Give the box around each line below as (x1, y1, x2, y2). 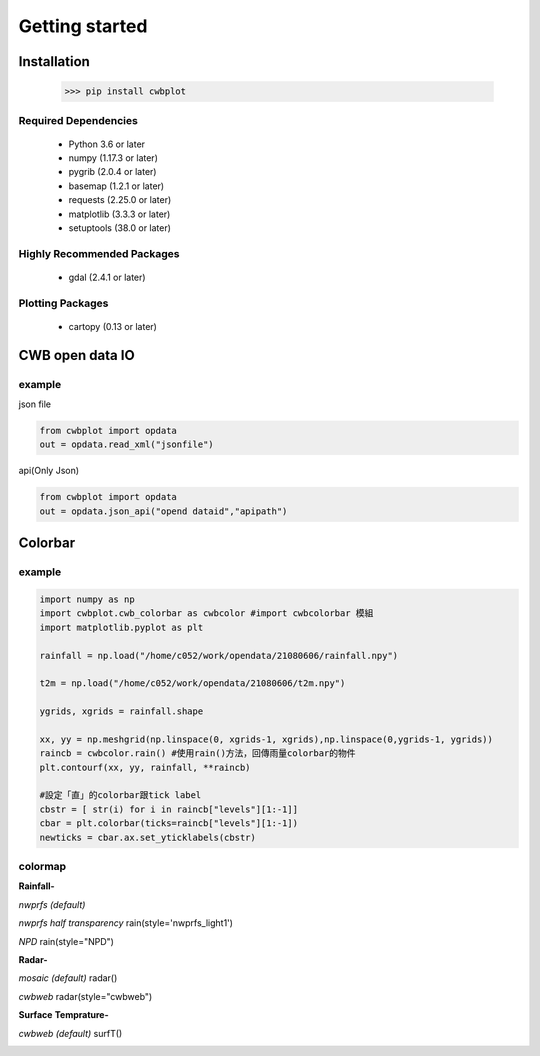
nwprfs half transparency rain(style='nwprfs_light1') (18, 917, 234, 929)
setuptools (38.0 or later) (68, 222, 172, 234)
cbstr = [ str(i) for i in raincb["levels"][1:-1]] (39, 803, 299, 815)
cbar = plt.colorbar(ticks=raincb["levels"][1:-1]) (39, 818, 299, 829)
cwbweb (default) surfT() (18, 1027, 123, 1039)
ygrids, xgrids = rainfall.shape (39, 706, 204, 717)
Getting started (18, 15, 148, 37)
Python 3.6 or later (68, 138, 145, 150)
